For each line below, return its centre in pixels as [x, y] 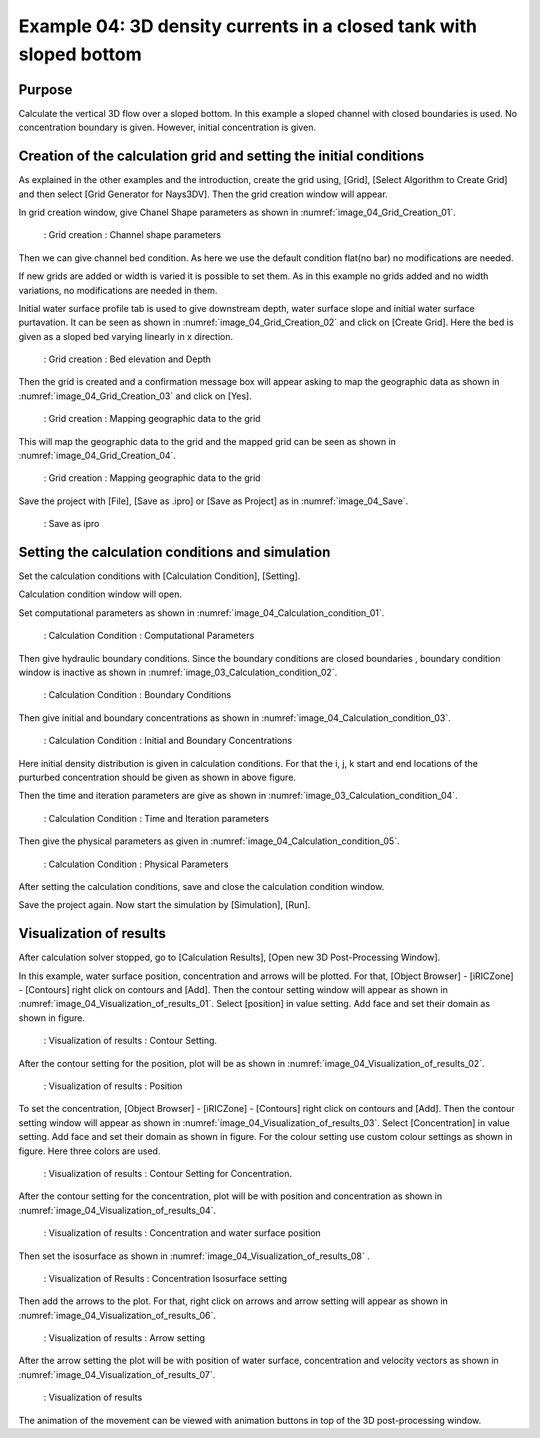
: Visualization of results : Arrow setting [124, 1338]
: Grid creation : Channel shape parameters [132, 235]
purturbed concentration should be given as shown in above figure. [157, 777]
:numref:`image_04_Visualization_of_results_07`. [117, 1374]
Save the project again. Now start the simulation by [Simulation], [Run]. [164, 905]
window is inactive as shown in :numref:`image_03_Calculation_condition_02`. [178, 672]
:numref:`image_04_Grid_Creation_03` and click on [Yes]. [135, 396]
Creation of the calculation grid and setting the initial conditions [221, 156]
